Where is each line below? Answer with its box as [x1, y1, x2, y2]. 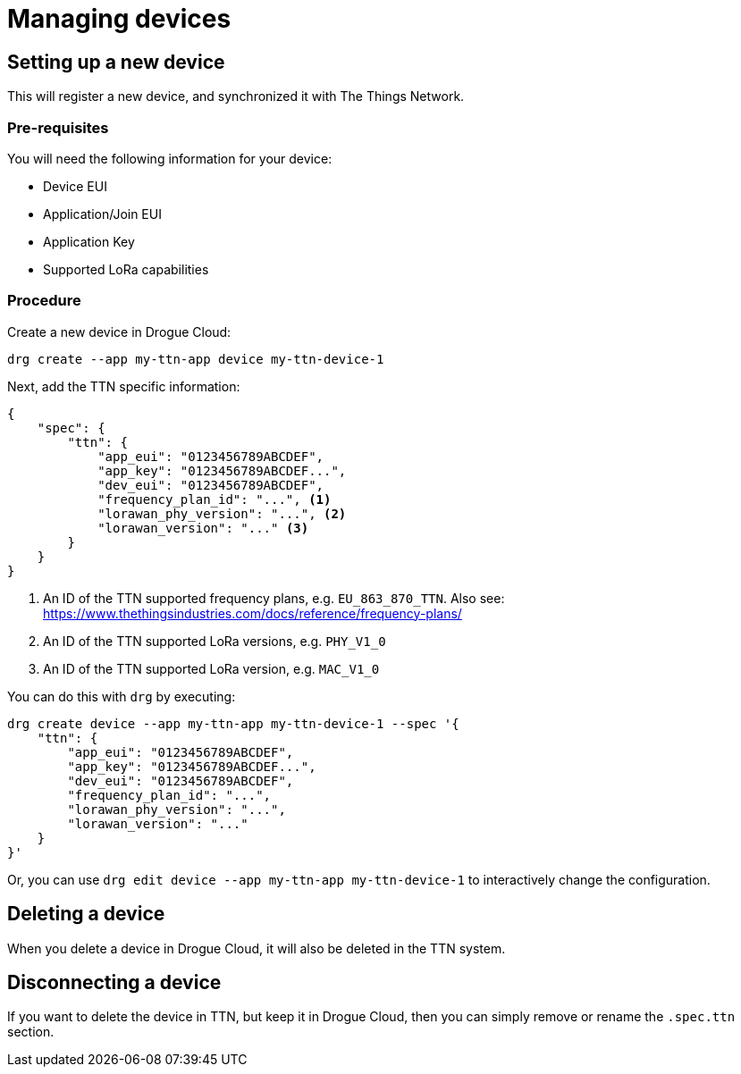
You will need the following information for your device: [7, 150, 333, 166]
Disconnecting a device [7, 970, 222, 994]
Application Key [43, 233, 135, 249]
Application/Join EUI [43, 206, 162, 222]
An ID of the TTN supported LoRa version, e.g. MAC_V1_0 [43, 660, 380, 676]
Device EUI [43, 178, 107, 194]
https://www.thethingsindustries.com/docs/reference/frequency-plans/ [43, 605, 462, 621]
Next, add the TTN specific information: [7, 378, 240, 394]
